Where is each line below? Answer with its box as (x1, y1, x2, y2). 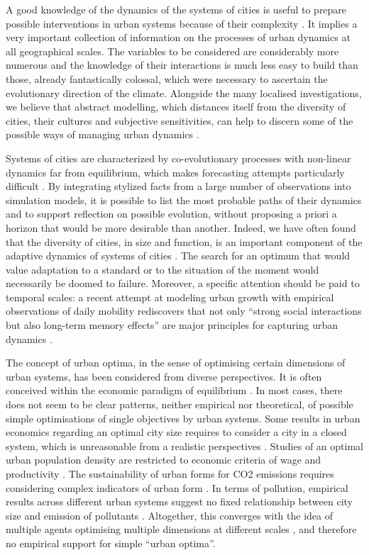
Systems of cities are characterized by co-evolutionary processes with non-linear (6, 150, 351, 165)
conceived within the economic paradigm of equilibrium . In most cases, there (6, 383, 343, 398)
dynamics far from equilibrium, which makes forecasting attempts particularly (6, 164, 345, 179)
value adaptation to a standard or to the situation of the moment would (6, 262, 319, 276)
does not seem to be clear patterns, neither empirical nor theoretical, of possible (6, 397, 353, 412)
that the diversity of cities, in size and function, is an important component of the (6, 234, 363, 249)
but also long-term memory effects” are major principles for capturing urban (6, 318, 338, 332)
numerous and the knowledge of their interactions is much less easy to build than (6, 57, 358, 72)
